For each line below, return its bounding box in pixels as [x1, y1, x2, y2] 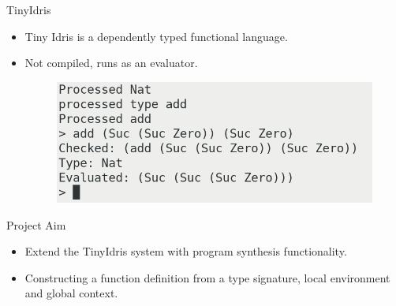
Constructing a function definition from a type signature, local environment [24, 269, 390, 285]
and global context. [24, 285, 118, 301]
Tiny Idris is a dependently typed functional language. [24, 28, 288, 44]
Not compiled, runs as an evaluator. [24, 54, 198, 71]
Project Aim [6, 216, 66, 233]
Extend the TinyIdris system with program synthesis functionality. [24, 243, 347, 259]
